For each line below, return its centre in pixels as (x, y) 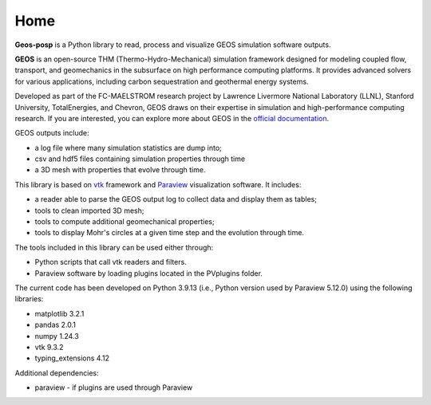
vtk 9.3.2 (49, 347)
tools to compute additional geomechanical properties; (125, 222)
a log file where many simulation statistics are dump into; (129, 147)
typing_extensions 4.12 (72, 358)
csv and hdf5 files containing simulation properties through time (140, 159)
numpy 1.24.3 (57, 336)
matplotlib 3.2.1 (59, 313)
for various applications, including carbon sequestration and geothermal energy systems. (162, 81)
